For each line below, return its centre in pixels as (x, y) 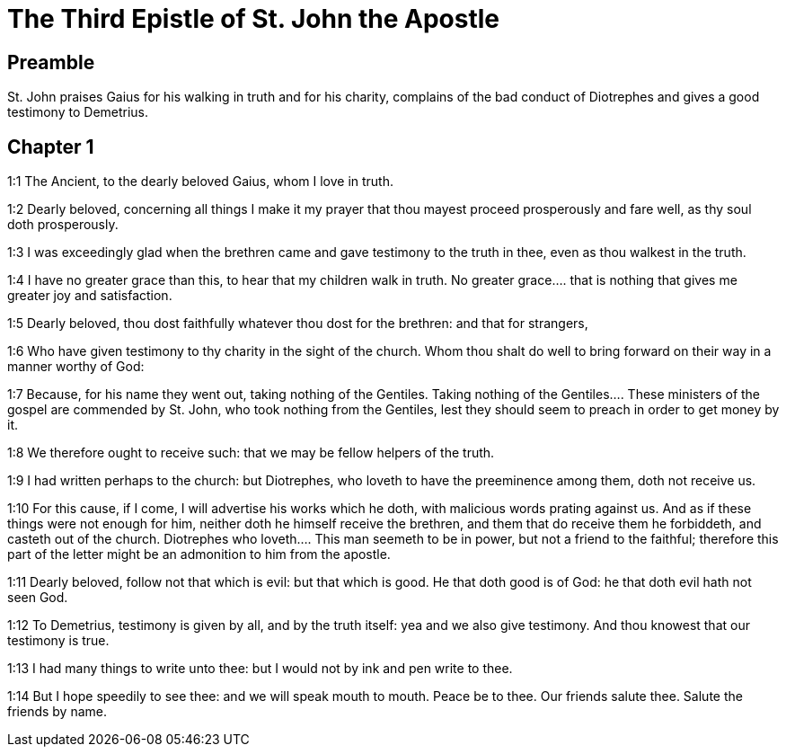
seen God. (38, 598)
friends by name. (57, 712)
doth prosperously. (63, 225)
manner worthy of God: (76, 367)
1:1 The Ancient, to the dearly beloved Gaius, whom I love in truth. (201, 182)
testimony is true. (58, 641)
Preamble (51, 62)
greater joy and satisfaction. (90, 296)
